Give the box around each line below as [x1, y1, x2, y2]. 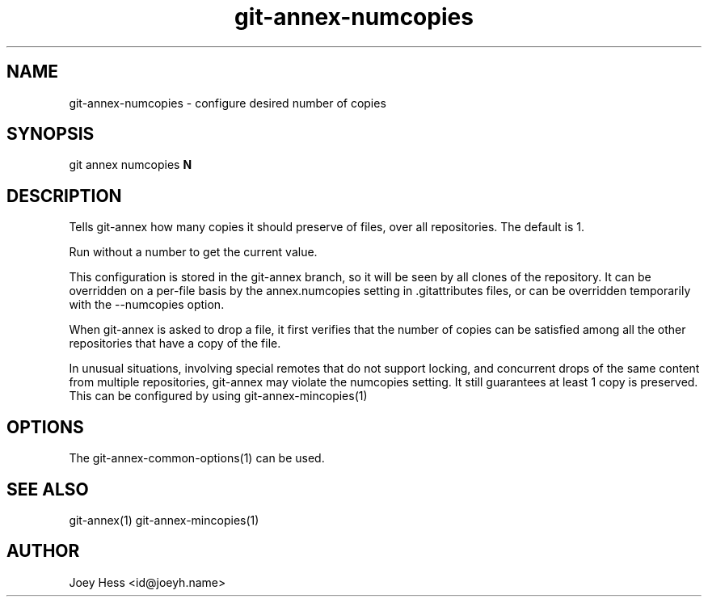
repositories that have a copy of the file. [69, 336, 281, 351]
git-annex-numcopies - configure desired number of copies [69, 95, 386, 110]
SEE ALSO [6, 479, 89, 500]
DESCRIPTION [6, 185, 122, 206]
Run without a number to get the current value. [69, 245, 318, 259]
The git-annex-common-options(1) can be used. [69, 451, 325, 466]
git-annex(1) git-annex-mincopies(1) [69, 512, 259, 527]
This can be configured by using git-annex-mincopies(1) [69, 389, 368, 403]
